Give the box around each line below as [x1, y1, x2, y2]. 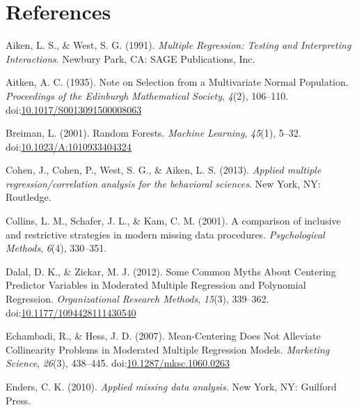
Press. [6, 393, 31, 407]
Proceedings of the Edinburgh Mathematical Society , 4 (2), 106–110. [6, 88, 289, 102]
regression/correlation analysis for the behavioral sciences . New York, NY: [6, 176, 321, 190]
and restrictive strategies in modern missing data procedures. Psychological [6, 227, 325, 241]
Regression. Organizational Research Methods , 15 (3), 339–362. [6, 291, 269, 306]
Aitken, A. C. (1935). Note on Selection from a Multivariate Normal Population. [6, 75, 349, 89]
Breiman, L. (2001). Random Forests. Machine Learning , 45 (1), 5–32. [6, 126, 301, 140]
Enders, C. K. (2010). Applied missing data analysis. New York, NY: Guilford [6, 379, 337, 393]
